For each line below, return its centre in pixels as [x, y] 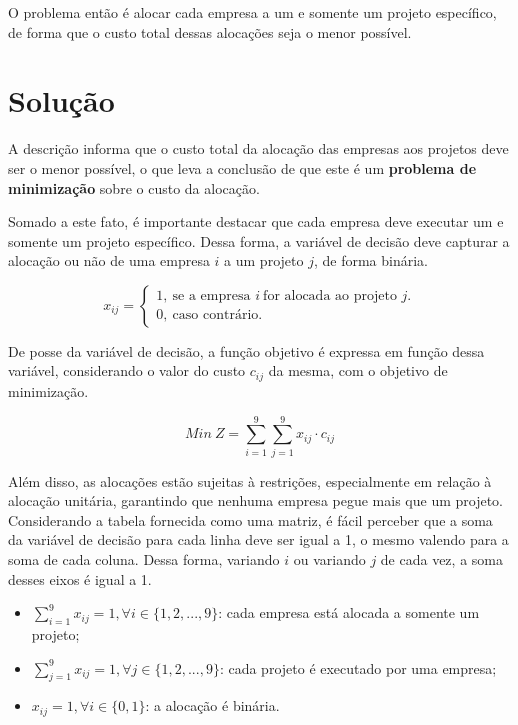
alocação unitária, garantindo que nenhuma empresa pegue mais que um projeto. [255, 500]
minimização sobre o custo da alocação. [134, 187]
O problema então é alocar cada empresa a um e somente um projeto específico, [252, 12]
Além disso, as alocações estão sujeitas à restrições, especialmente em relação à [250, 480]
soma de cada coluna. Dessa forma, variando [144, 559]
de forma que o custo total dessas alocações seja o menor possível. [210, 31]
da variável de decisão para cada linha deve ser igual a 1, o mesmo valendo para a [258, 539]
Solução [61, 100]
